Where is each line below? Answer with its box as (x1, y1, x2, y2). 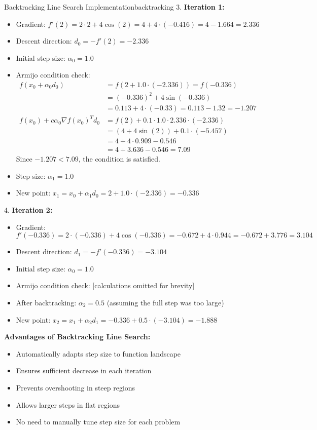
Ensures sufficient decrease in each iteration (16, 365, 152, 376)
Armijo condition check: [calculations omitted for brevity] (16, 280, 195, 291)
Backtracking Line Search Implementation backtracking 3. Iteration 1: (4, 2, 225, 12)
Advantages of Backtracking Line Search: (4, 331, 151, 342)
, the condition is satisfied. (78, 153, 160, 164)
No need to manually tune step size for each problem (16, 416, 181, 427)
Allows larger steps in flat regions (16, 399, 120, 410)
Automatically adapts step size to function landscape (16, 348, 181, 359)
